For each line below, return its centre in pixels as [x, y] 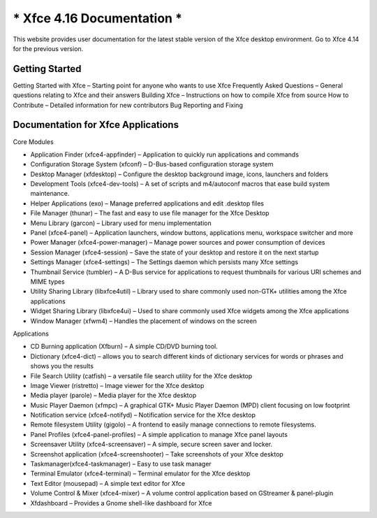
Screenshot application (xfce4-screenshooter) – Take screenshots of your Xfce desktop [157, 454]
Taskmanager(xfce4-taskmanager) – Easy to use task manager [121, 464]
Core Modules [33, 142]
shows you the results [62, 366]
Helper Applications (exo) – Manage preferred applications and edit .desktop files [147, 203]
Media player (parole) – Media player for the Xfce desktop [113, 396]
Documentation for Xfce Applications [96, 125]
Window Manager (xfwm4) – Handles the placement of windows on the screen [144, 321]
